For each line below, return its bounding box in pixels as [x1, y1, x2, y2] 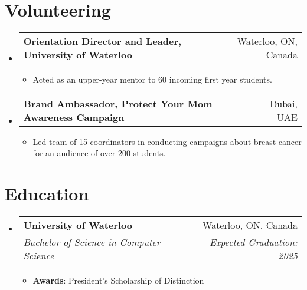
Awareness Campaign [23, 110, 125, 124]
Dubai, [270, 96, 298, 110]
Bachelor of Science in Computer [23, 235, 161, 249]
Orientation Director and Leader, [23, 34, 182, 48]
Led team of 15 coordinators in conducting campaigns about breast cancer [32, 135, 302, 147]
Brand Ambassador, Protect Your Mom [23, 96, 213, 110]
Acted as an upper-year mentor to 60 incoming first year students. [32, 73, 272, 85]
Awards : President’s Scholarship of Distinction [32, 274, 204, 286]
